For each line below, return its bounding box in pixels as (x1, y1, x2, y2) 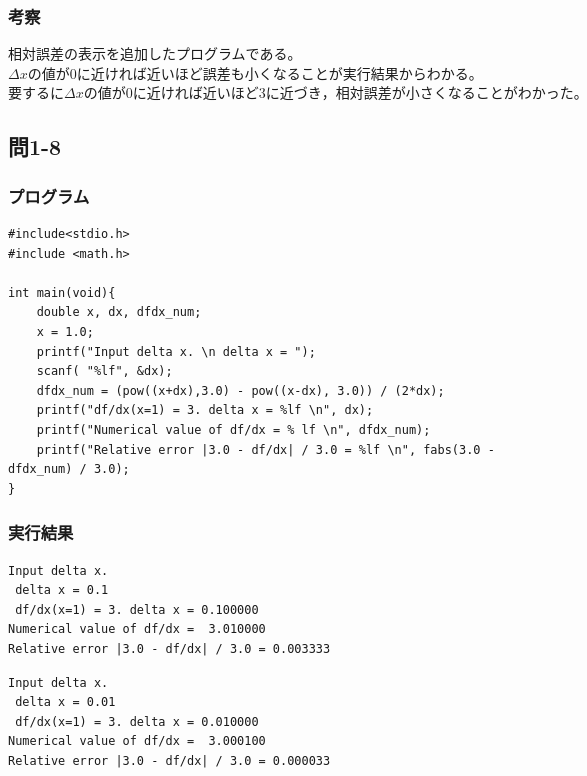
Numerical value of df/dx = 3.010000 (8, 622, 266, 637)
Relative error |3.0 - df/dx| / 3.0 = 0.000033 (8, 753, 331, 768)
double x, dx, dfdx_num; (36, 305, 202, 320)
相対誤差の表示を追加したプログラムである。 (8, 43, 302, 64)
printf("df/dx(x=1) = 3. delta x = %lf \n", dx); (36, 403, 374, 418)
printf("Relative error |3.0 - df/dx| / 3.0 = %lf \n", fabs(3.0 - (36, 442, 495, 457)
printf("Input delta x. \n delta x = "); (36, 344, 316, 359)
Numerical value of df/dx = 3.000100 (8, 734, 266, 749)
